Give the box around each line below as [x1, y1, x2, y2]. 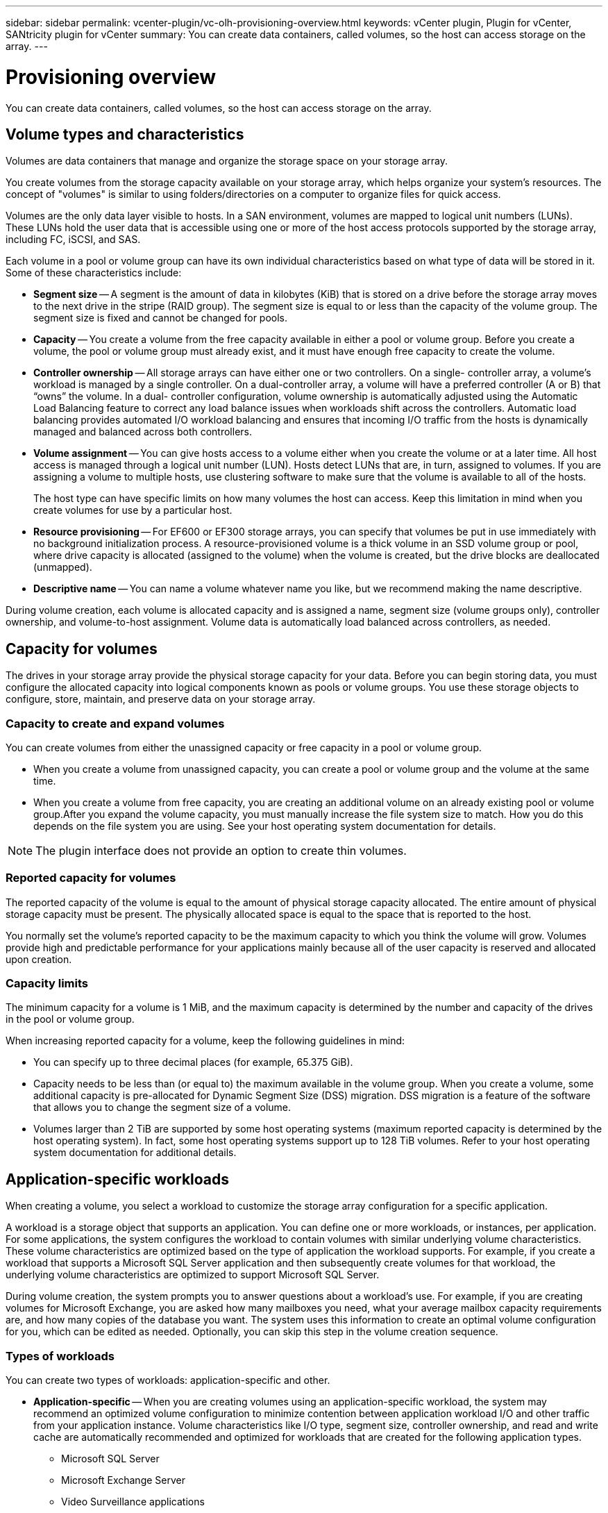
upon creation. [6, 953, 72, 965]
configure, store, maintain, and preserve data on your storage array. [6, 693, 316, 705]
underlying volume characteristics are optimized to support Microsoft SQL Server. [6, 1269, 380, 1281]
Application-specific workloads [6, 1170, 230, 1188]
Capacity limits [6, 976, 88, 991]
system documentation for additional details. [33, 1146, 237, 1159]
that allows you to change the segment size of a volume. [33, 1101, 292, 1114]
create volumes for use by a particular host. [33, 504, 233, 517]
